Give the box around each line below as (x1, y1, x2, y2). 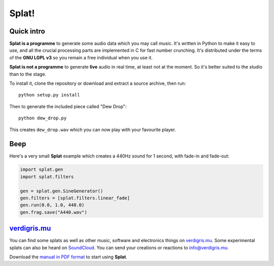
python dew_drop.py (18, 115, 67, 121)
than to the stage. (9, 71, 47, 77)
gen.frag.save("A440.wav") (20, 209, 87, 215)
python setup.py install (18, 92, 80, 98)
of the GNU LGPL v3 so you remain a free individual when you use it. (9, 54, 153, 60)
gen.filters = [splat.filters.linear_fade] (20, 195, 130, 201)
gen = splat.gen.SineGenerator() (20, 188, 104, 194)
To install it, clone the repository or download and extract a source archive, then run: (9, 80, 186, 86)
